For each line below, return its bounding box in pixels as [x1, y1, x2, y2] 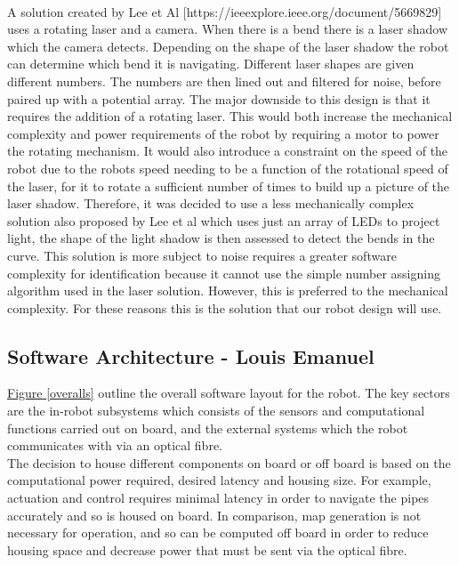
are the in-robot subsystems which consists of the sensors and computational [7, 401, 425, 420]
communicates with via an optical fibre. [7, 436, 223, 455]
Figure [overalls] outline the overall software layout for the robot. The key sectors [7, 383, 450, 402]
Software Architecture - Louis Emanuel [7, 342, 374, 369]
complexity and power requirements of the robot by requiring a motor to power [7, 124, 439, 142]
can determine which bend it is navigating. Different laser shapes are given [7, 54, 415, 73]
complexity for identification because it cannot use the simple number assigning [7, 263, 440, 282]
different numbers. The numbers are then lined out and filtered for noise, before [7, 71, 441, 90]
